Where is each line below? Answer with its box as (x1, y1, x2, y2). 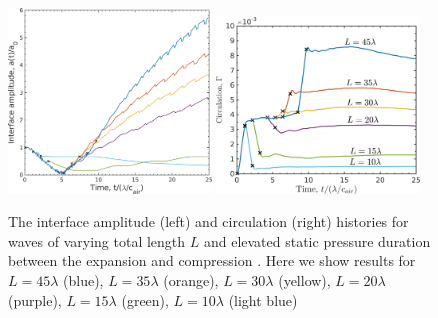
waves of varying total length (8, 230, 186, 251)
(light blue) (228, 289, 298, 310)
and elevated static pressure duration (203, 230, 431, 251)
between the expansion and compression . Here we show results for (8, 250, 416, 271)
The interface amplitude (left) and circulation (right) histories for (8, 211, 409, 232)
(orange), (163, 270, 219, 290)
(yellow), (278, 270, 331, 290)
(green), (121, 289, 169, 310)
